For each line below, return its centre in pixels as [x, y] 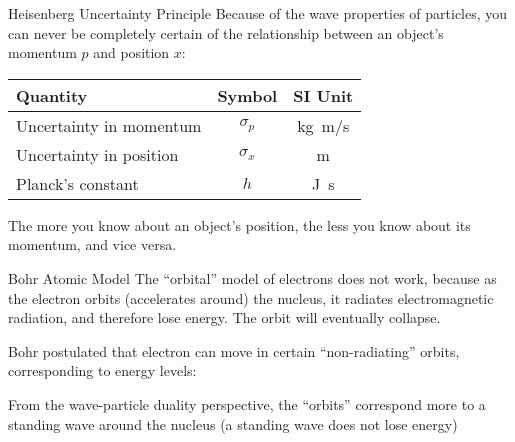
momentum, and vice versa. [92, 244]
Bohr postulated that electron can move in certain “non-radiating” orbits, [234, 350]
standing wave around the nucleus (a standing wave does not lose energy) [233, 423]
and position [131, 52]
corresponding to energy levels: [102, 370]
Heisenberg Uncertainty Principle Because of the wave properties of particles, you [258, 13]
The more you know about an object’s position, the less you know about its [239, 224]
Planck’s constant [77, 183]
